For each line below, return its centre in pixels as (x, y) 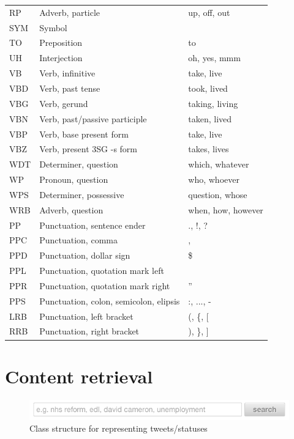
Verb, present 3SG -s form (89, 149)
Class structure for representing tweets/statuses (119, 428)
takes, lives (209, 149)
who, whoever (214, 179)
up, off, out (209, 12)
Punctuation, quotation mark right (105, 285)
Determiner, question (79, 164)
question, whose (218, 194)
